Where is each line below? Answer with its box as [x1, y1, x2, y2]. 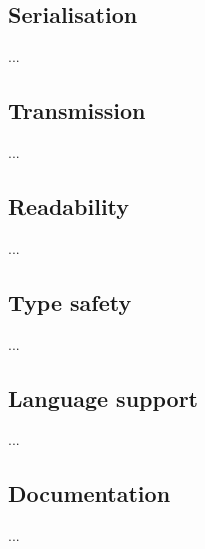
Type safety [8, 286, 132, 317]
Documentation [8, 478, 171, 509]
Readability [8, 190, 130, 221]
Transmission [8, 95, 146, 126]
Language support [8, 382, 198, 413]
